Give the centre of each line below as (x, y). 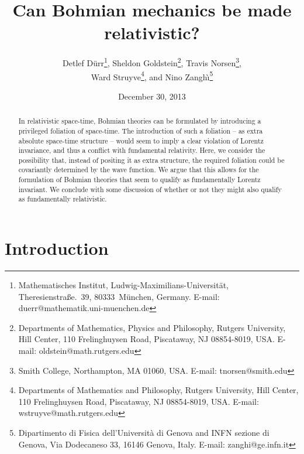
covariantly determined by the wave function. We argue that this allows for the (139, 170)
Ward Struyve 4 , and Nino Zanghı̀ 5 (152, 76)
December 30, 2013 (152, 96)
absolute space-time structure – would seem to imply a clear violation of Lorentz (141, 140)
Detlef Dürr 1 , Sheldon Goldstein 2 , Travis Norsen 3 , (152, 62)
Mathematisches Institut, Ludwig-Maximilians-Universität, (123, 285)
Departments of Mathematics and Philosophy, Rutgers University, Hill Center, (158, 390)
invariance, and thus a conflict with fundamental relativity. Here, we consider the (142, 150)
